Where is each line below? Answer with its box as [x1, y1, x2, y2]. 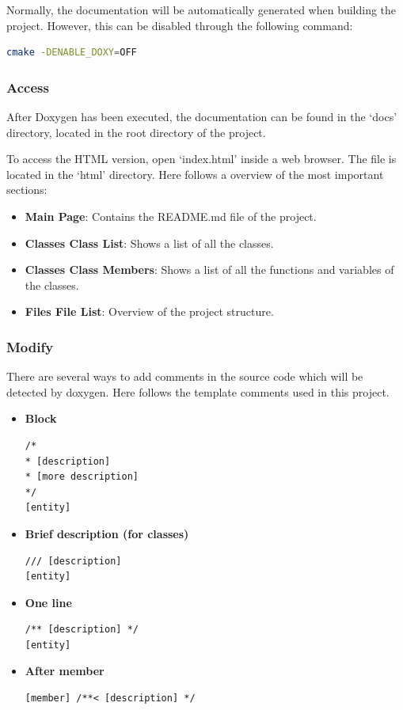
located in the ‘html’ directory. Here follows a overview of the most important [6, 165, 384, 182]
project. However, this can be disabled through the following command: [6, 17, 353, 33]
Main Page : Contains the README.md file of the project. [25, 207, 317, 224]
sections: [6, 181, 48, 198]
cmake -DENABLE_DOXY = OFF [6, 47, 137, 59]
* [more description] [25, 471, 139, 483]
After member [25, 663, 105, 679]
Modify [6, 336, 54, 356]
